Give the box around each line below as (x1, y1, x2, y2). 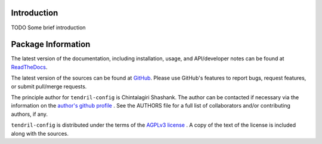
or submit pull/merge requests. (11, 82, 87, 90)
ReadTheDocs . (11, 63, 48, 71)
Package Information (11, 39, 91, 50)
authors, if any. (11, 111, 48, 118)
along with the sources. (11, 130, 69, 137)
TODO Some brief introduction (11, 24, 86, 31)
